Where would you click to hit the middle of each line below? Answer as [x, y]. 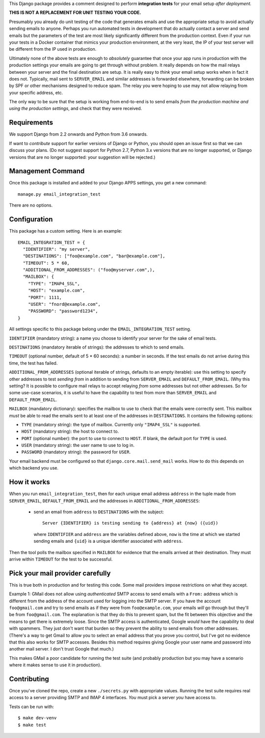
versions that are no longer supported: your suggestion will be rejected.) [82, 157]
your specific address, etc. [36, 92]
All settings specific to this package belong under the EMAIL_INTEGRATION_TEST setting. [100, 329]
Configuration [31, 220]
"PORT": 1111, [45, 297]
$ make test [32, 725]
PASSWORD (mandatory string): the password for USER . [76, 452]
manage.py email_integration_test [59, 194]
